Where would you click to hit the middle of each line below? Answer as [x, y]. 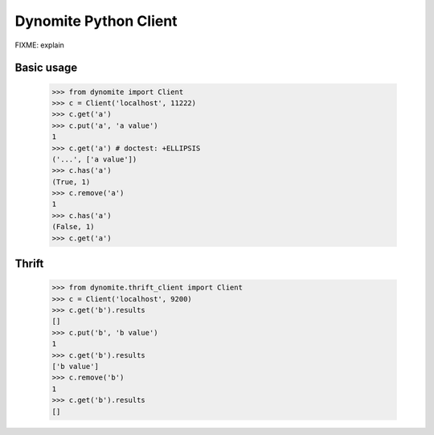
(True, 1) [71, 182]
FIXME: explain [39, 45]
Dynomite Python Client [96, 21]
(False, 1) [73, 227]
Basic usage [46, 68]
